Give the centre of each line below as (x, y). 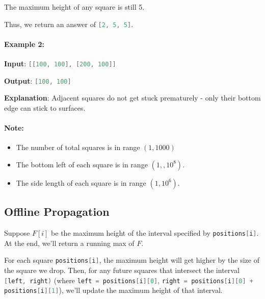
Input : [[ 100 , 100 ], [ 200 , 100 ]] (60, 64)
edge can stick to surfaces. (45, 107)
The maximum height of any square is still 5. (74, 7)
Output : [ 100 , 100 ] (38, 80)
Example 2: (24, 44)
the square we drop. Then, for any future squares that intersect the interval (122, 270)
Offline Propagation (57, 211)
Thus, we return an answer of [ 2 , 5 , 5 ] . (69, 24)
